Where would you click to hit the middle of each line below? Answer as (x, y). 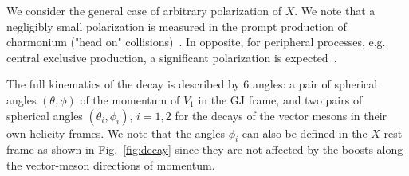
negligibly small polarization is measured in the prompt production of (177, 26)
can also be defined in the (305, 133)
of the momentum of (130, 99)
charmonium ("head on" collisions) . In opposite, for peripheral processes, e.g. (196, 42)
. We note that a (335, 10)
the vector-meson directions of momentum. (111, 164)
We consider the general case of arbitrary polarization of (144, 10)
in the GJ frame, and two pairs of (280, 99)
